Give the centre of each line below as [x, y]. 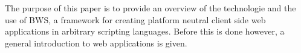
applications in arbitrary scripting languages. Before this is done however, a [145, 31]
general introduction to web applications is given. [96, 43]
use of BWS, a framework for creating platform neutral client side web [135, 19]
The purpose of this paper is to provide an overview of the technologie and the [150, 8]
